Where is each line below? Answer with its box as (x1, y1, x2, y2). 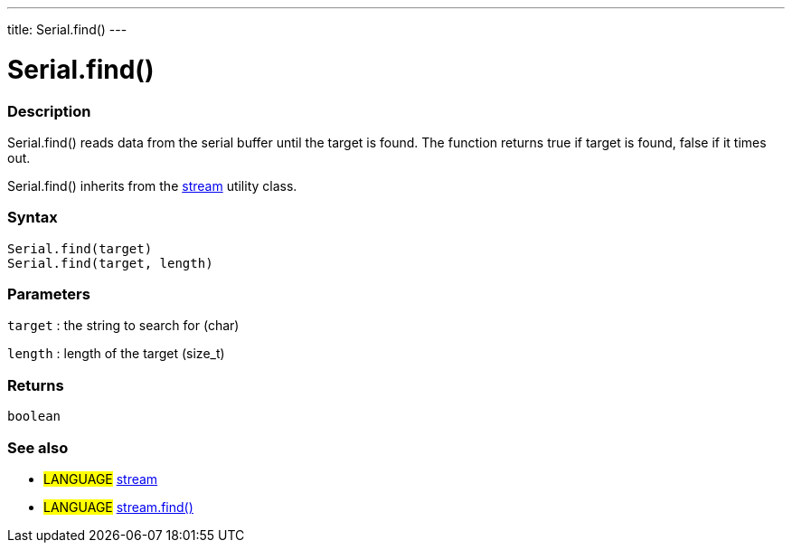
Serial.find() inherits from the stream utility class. (7, 177, 297, 194)
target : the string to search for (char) (7, 318, 240, 334)
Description (7, 101, 91, 120)
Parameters (7, 285, 90, 303)
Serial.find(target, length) (7, 255, 213, 270)
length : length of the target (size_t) (7, 346, 225, 362)
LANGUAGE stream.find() (43, 498, 193, 515)
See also (7, 438, 69, 457)
